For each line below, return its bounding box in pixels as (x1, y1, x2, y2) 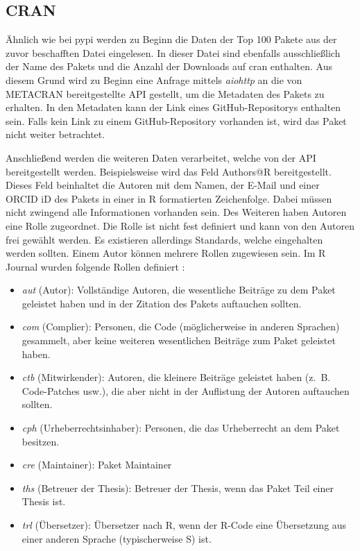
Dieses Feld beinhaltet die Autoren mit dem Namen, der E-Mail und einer (6, 178, 320, 192)
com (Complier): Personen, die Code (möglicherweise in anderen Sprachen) (22, 319, 340, 334)
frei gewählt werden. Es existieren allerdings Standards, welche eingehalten (6, 232, 323, 246)
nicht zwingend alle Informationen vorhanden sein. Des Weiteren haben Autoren (6, 205, 347, 219)
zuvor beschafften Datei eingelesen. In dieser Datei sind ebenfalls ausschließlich (6, 45, 341, 60)
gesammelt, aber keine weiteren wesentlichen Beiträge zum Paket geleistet (22, 333, 336, 348)
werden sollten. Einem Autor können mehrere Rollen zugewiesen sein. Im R (6, 246, 326, 260)
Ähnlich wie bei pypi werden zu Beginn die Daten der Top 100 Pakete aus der (6, 32, 337, 46)
